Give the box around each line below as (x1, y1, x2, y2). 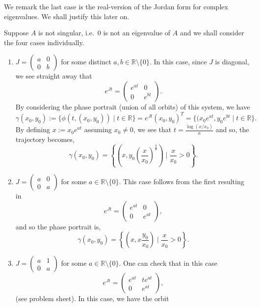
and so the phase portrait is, (15, 221, 101, 231)
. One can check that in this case (119, 258, 217, 268)
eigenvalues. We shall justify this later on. (4, 11, 130, 21)
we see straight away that (15, 71, 92, 81)
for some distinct (61, 56, 111, 67)
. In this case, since (149, 56, 207, 67)
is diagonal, (215, 56, 249, 67)
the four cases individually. (4, 37, 84, 47)
